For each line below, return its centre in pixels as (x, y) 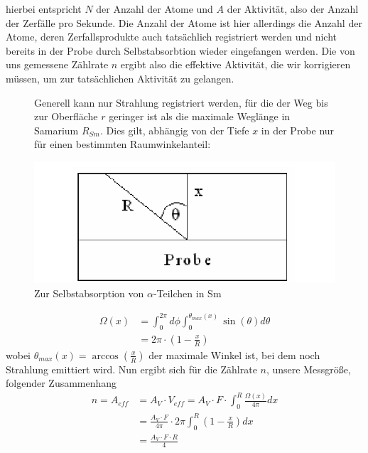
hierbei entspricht (44, 9)
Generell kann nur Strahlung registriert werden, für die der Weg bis (181, 102)
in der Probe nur (298, 130)
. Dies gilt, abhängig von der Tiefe (174, 130)
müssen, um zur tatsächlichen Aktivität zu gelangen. (120, 78)
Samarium (56, 130)
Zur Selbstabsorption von (89, 293)
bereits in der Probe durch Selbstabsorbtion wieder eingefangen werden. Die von (180, 50)
